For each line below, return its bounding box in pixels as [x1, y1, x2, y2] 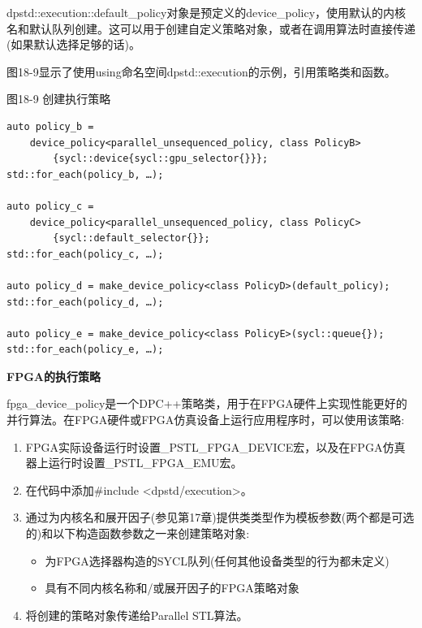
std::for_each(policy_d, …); [6, 296, 164, 308]
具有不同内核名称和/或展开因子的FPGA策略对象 [45, 579, 299, 596]
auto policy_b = [6, 120, 94, 132]
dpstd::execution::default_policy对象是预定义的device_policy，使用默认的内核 [6, 4, 407, 20]
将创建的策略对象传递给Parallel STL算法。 [25, 606, 248, 623]
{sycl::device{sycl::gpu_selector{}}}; [53, 153, 269, 165]
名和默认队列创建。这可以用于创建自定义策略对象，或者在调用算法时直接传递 [6, 19, 416, 37]
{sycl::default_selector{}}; [53, 232, 210, 245]
